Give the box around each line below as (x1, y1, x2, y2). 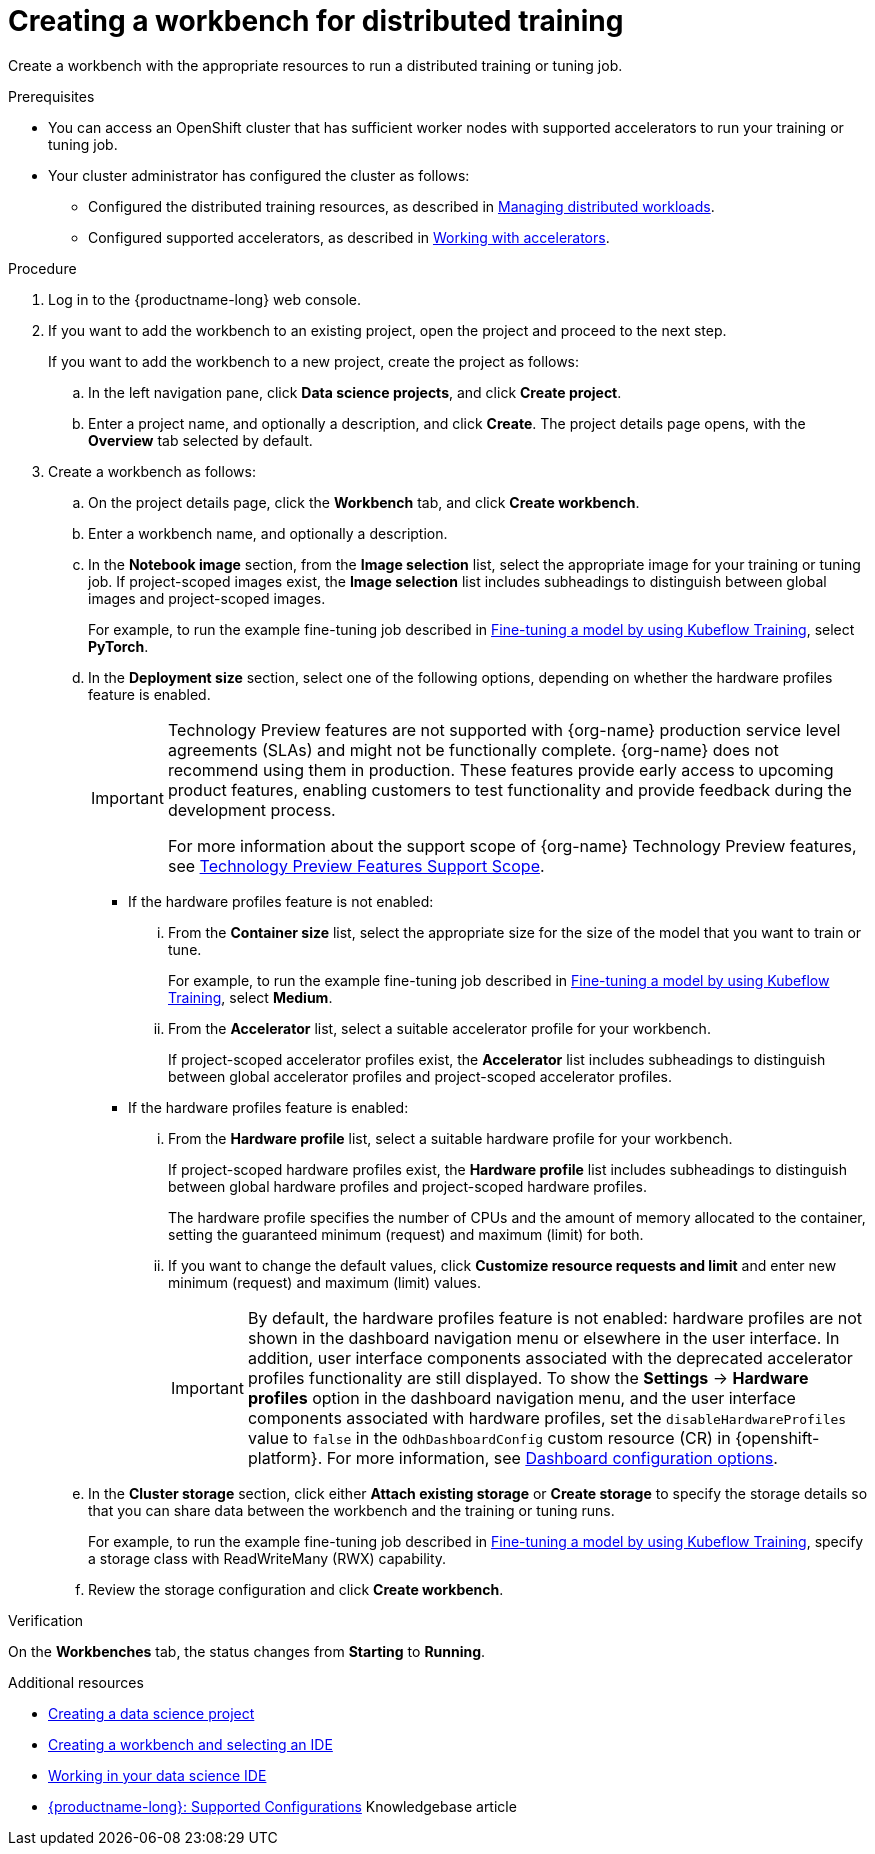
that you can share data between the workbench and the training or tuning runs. (88, 1501, 615, 1519)
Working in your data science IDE (48, 1766, 267, 1784)
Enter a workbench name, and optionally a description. (88, 524, 448, 542)
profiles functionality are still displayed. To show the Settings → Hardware (247, 1367, 809, 1388)
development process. (167, 799, 336, 820)
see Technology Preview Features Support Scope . (167, 855, 545, 876)
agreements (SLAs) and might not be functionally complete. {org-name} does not (167, 739, 779, 760)
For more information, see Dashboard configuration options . (326, 1447, 778, 1468)
